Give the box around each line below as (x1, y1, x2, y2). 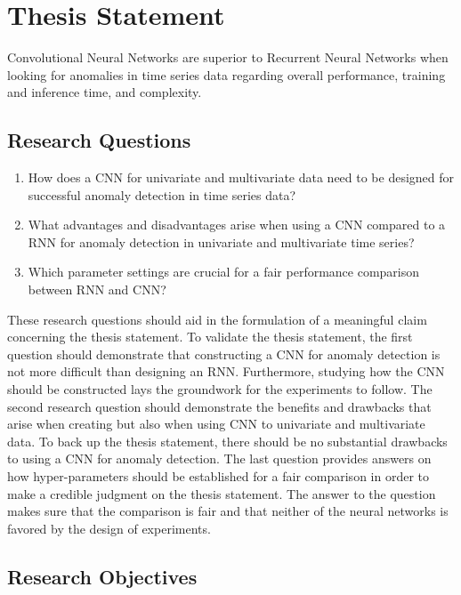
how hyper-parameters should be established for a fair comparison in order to (7, 467, 429, 486)
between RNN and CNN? (28, 280, 166, 299)
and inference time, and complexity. (7, 83, 202, 101)
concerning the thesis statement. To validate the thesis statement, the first (7, 327, 413, 346)
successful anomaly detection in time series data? (28, 185, 296, 204)
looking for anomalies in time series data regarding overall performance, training (7, 65, 446, 84)
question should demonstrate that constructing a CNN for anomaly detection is (7, 344, 441, 363)
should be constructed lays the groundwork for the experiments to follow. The (7, 380, 433, 398)
